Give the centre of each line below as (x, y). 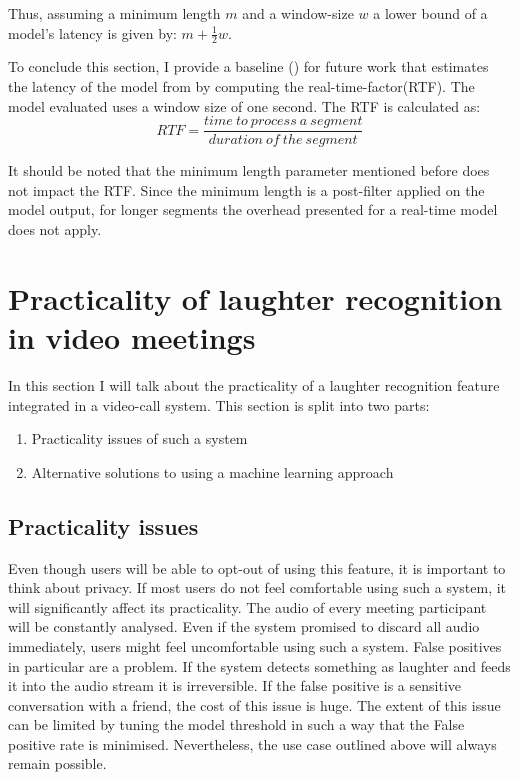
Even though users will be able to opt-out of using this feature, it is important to (257, 567)
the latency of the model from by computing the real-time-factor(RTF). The (241, 86)
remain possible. (57, 763)
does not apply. (55, 229)
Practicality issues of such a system (139, 438)
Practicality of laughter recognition (255, 297)
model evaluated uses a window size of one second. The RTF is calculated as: (244, 105)
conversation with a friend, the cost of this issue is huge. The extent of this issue (254, 704)
